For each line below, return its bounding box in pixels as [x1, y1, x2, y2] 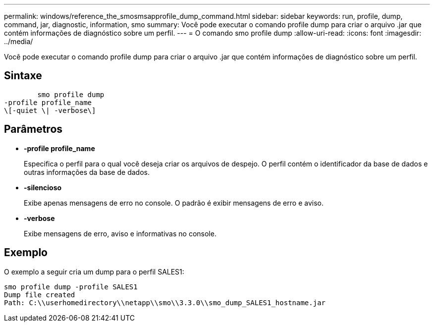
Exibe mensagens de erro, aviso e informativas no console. [24, 229, 217, 238]
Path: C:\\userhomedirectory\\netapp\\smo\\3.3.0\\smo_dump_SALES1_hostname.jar [4, 298, 326, 307]
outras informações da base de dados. [24, 167, 150, 176]
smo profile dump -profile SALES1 [4, 282, 138, 291]
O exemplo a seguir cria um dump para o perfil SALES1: [4, 267, 184, 276]
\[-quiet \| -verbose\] [4, 106, 96, 114]
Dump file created [4, 290, 75, 299]
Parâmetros [4, 123, 63, 136]
